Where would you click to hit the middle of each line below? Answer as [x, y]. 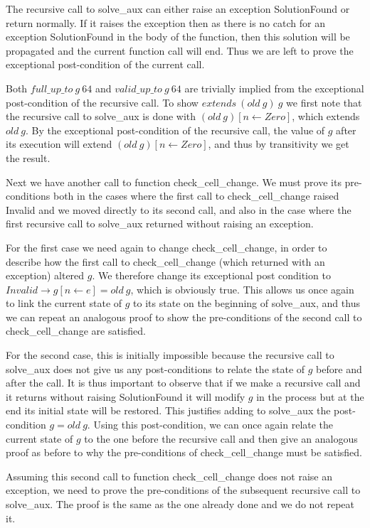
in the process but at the [310, 396]
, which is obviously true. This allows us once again [242, 289]
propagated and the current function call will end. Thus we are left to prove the [180, 50]
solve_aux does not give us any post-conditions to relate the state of [155, 368]
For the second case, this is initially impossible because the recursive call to [170, 355]
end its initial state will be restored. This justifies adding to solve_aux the [168, 410]
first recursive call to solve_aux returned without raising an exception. [160, 223]
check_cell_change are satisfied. [76, 331]
